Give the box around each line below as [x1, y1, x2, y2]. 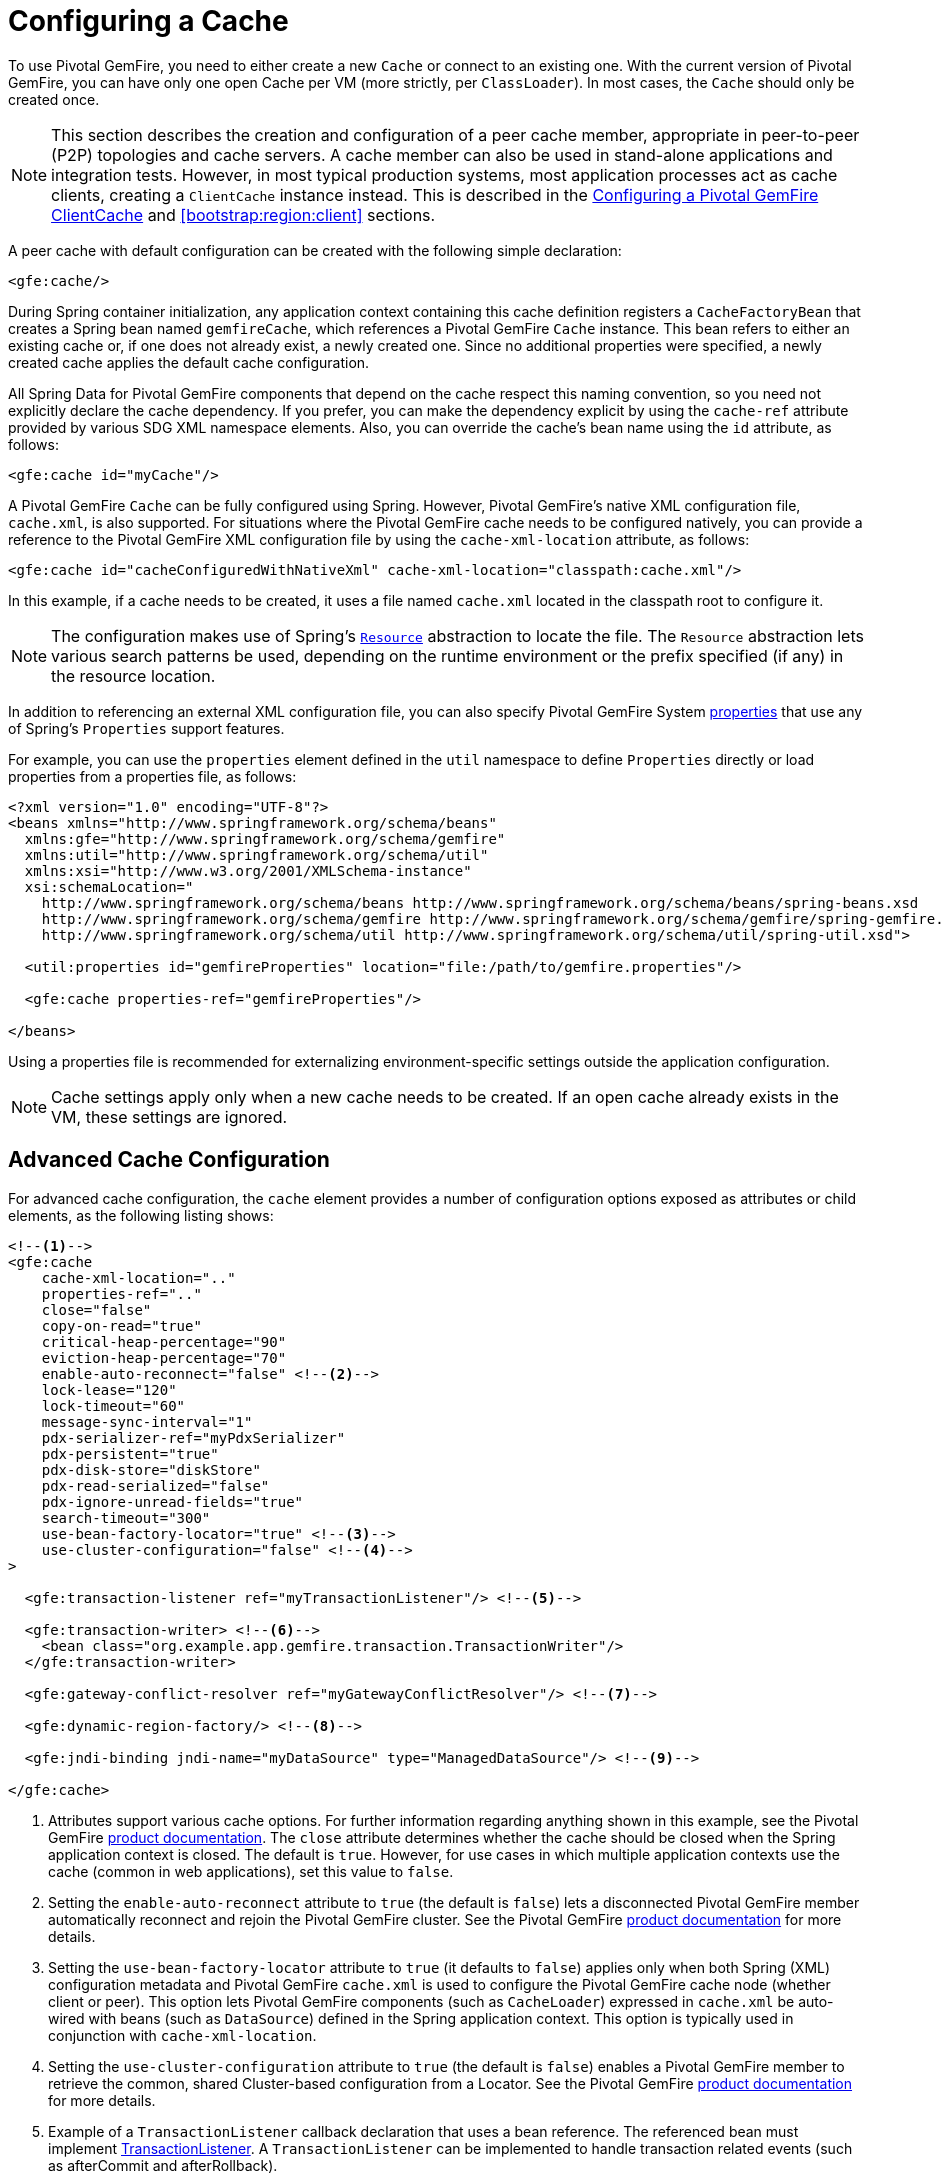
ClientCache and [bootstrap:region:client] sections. [51, 204, 436, 225]
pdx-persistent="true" [41, 1445, 219, 1462]
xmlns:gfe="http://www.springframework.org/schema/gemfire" [24, 830, 506, 847]
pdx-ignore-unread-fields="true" [41, 1493, 304, 1510]
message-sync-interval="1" [41, 1413, 253, 1430]
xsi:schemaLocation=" [24, 878, 194, 895]
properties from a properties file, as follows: [8, 767, 297, 785]
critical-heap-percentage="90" [41, 1333, 287, 1350]
